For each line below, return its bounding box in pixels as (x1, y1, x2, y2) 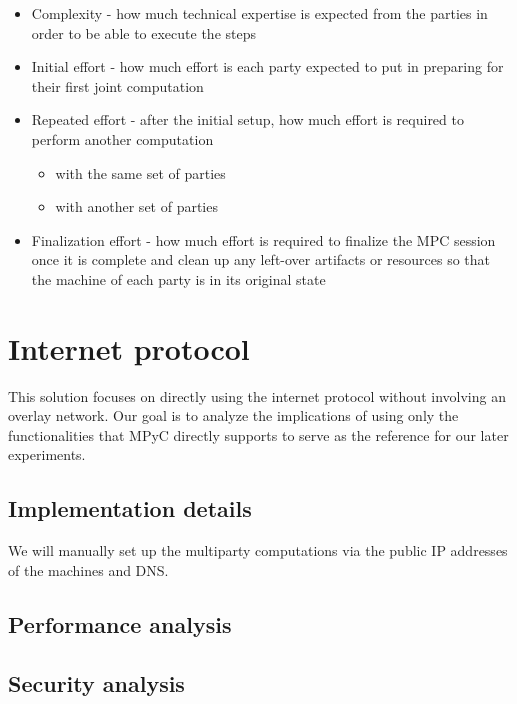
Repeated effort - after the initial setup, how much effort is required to (31, 109, 464, 130)
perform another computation (31, 128, 214, 149)
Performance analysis (8, 608, 232, 639)
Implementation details (8, 493, 252, 524)
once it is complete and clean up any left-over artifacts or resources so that (31, 249, 491, 270)
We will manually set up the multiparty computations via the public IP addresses (8, 540, 508, 561)
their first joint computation (31, 75, 204, 96)
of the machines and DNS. (8, 559, 169, 580)
